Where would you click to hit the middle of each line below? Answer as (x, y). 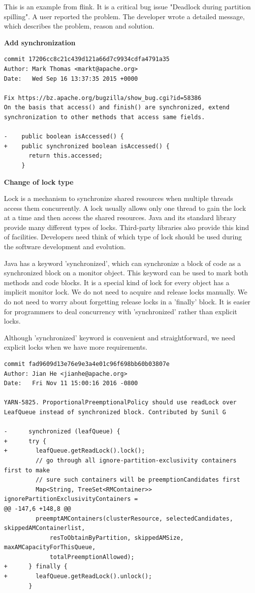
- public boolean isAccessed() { (64, 137)
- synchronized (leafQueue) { (62, 432)
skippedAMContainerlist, (45, 528)
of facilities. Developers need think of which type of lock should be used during (123, 237)
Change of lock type (39, 181)
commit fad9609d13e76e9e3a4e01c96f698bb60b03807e (87, 364)
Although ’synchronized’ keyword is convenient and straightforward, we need (120, 337)
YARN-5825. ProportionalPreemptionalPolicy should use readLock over (120, 403)
